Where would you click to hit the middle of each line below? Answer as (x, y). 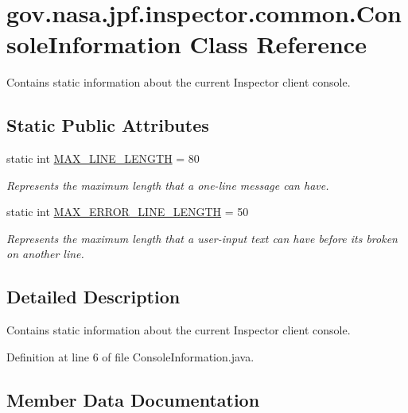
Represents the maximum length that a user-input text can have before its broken (202, 238)
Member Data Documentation (133, 399)
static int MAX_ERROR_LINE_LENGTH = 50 (128, 212)
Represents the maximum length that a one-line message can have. (168, 185)
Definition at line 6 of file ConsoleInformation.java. (130, 356)
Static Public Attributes (108, 125)
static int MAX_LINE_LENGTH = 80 (103, 158)
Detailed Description (93, 297)
